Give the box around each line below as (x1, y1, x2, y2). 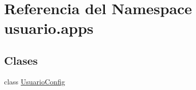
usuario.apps (4, 18, 94, 38)
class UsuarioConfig (4, 76, 65, 86)
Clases (4, 52, 38, 68)
